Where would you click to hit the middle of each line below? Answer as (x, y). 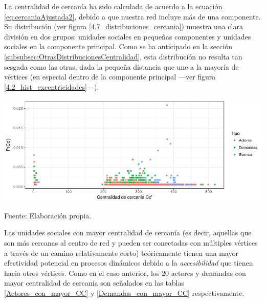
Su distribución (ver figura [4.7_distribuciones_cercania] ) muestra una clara (124, 26)
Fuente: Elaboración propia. (48, 215)
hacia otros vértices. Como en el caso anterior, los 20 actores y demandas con (125, 273)
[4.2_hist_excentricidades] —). (52, 86)
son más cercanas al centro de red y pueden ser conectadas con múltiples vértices (131, 243)
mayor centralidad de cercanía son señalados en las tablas (94, 283)
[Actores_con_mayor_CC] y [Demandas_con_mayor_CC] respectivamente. (124, 293)
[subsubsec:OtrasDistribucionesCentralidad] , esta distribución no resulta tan (123, 56)
